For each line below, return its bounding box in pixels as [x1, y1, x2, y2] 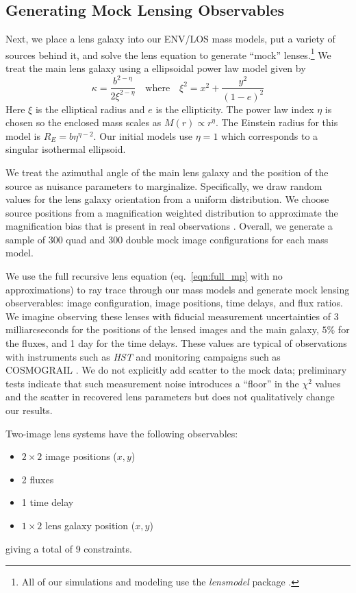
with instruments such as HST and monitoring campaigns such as [5, 349, 281, 363]
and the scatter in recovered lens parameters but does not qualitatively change [5, 389, 335, 404]
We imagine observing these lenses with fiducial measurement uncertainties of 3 [5, 308, 339, 323]
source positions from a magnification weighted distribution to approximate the [5, 205, 338, 219]
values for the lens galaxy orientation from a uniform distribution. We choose [5, 192, 329, 206]
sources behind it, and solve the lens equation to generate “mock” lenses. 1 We [5, 45, 331, 62]
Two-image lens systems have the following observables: [5, 426, 238, 440]
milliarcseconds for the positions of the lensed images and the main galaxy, [5, 322, 319, 337]
